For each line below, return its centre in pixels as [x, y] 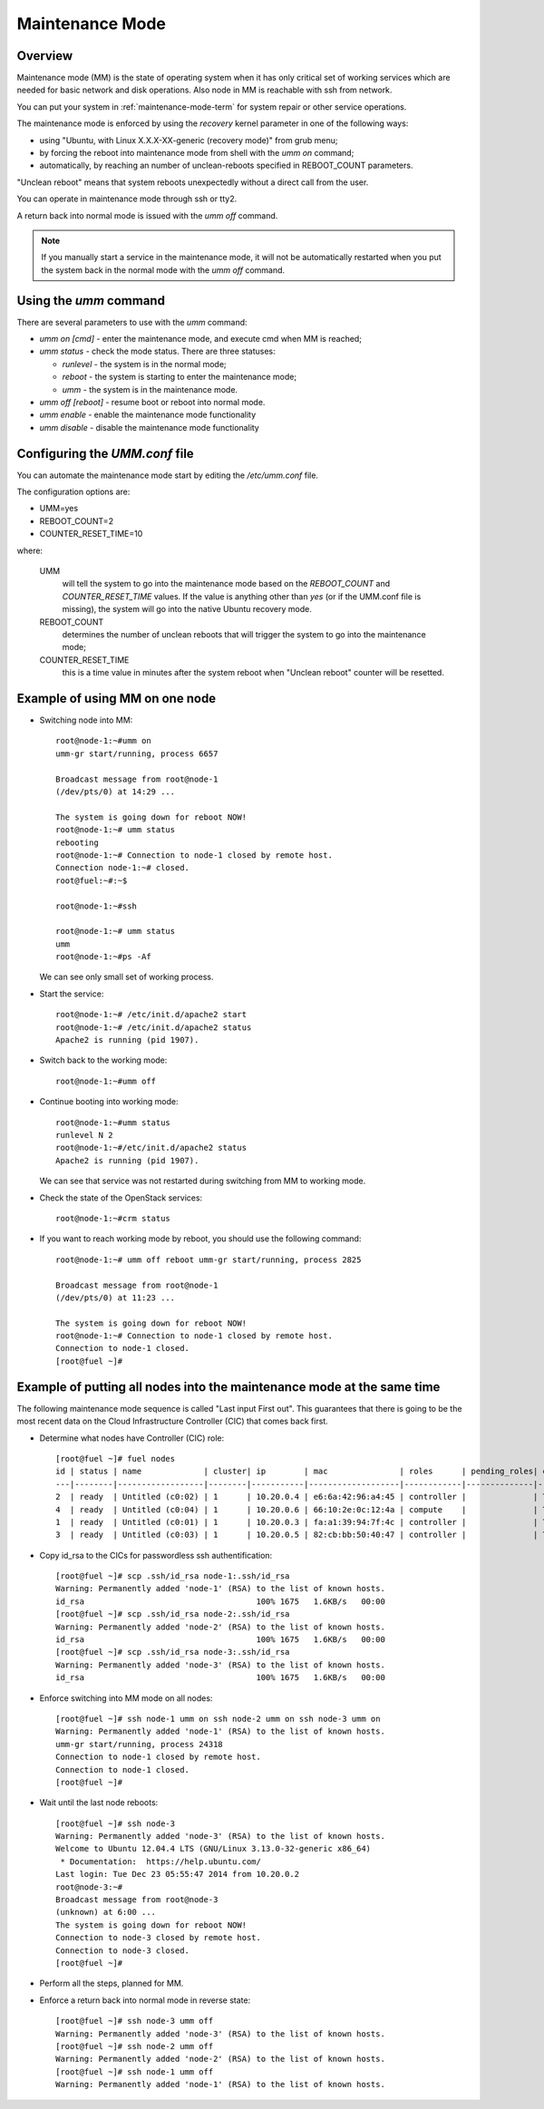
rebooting [77, 842]
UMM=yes [59, 509]
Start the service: [72, 994]
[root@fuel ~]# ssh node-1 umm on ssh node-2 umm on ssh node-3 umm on [218, 1719]
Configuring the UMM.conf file [105, 453]
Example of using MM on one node [117, 698]
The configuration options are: [73, 492]
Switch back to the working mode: [103, 1060]
